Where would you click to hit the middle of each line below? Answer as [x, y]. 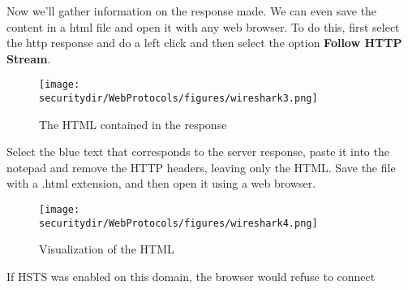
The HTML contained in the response [133, 124]
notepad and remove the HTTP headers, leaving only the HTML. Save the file [201, 167]
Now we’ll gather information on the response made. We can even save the [192, 11]
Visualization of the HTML [107, 249]
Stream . [29, 58]
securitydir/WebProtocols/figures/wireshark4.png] [178, 223]
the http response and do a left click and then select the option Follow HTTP [204, 43]
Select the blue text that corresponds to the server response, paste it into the [198, 151]
